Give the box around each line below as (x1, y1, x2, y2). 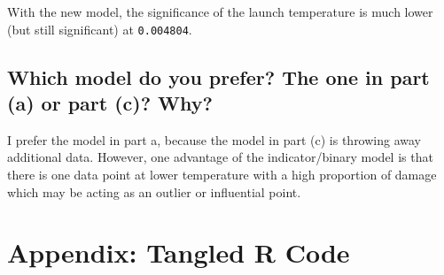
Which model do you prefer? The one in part (7, 63, 430, 90)
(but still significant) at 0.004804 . (7, 19, 192, 38)
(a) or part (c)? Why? (7, 89, 213, 117)
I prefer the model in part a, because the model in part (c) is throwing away (7, 130, 421, 149)
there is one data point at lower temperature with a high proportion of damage (7, 165, 437, 184)
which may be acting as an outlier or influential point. (7, 182, 301, 201)
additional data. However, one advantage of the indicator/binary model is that (7, 148, 433, 166)
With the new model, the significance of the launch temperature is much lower (7, 3, 433, 20)
